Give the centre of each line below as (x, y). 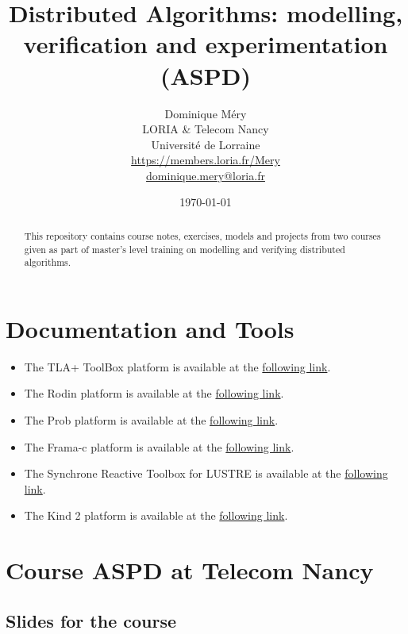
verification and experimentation (206, 44)
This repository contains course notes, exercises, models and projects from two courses (202, 235)
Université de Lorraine (206, 144)
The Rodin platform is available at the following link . (154, 393)
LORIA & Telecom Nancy (206, 129)
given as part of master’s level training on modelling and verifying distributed (185, 249)
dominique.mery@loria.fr (206, 175)
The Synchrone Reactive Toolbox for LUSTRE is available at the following (206, 473)
